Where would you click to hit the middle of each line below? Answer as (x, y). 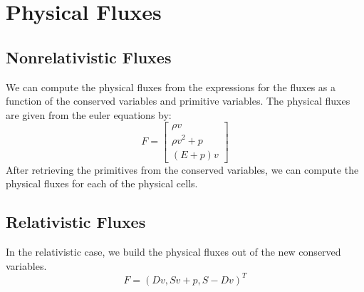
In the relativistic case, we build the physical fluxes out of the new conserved (173, 251)
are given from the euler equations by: (89, 114)
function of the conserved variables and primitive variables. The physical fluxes (178, 101)
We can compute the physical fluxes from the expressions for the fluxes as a (171, 87)
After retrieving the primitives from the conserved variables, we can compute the (182, 169)
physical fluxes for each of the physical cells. (102, 183)
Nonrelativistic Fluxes (89, 57)
